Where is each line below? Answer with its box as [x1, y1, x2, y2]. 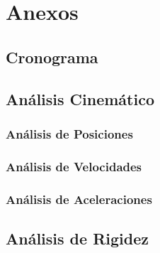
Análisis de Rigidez [6, 227, 149, 249]
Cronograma [6, 45, 98, 68]
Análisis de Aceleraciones [6, 190, 152, 208]
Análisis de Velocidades [6, 157, 142, 175]
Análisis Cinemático [6, 87, 154, 109]
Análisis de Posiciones [6, 124, 133, 142]
